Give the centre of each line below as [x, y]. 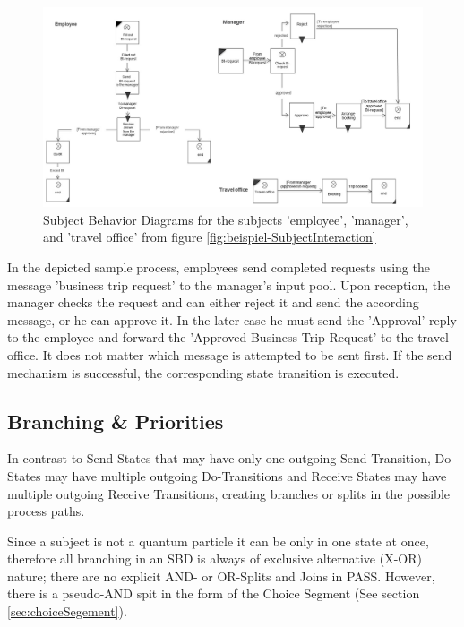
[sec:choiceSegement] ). [67, 611]
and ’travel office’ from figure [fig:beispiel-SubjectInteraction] [210, 237]
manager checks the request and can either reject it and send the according [213, 302]
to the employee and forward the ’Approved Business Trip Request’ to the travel [228, 337]
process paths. [46, 511]
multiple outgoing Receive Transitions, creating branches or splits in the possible [229, 493]
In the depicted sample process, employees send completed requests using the [219, 266]
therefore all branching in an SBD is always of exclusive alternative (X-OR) [215, 558]
